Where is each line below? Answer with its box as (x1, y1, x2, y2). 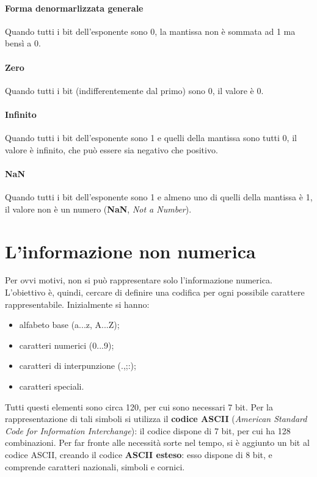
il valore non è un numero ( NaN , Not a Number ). (5, 202, 192, 215)
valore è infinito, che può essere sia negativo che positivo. (5, 143, 218, 156)
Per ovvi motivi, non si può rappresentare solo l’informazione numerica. (5, 274, 272, 286)
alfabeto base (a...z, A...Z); (19, 318, 120, 331)
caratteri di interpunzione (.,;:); (19, 359, 136, 372)
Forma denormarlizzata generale (5, 1, 144, 14)
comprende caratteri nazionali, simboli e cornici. (5, 460, 185, 473)
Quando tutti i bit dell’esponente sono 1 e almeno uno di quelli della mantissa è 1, (5, 191, 313, 203)
